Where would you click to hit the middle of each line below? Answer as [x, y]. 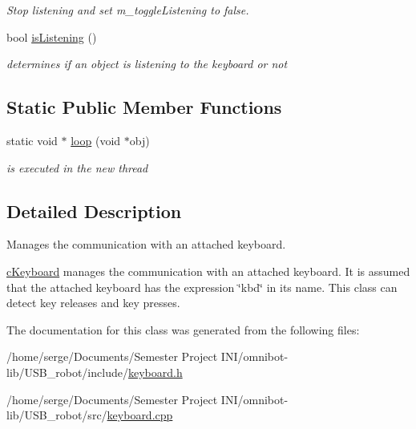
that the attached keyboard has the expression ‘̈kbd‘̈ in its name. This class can [202, 287]
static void [32, 140]
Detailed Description [94, 210]
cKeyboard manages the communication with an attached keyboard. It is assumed [208, 271]
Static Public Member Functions [144, 107]
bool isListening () [52, 36]
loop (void [96, 140]
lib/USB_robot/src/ [57, 415]
